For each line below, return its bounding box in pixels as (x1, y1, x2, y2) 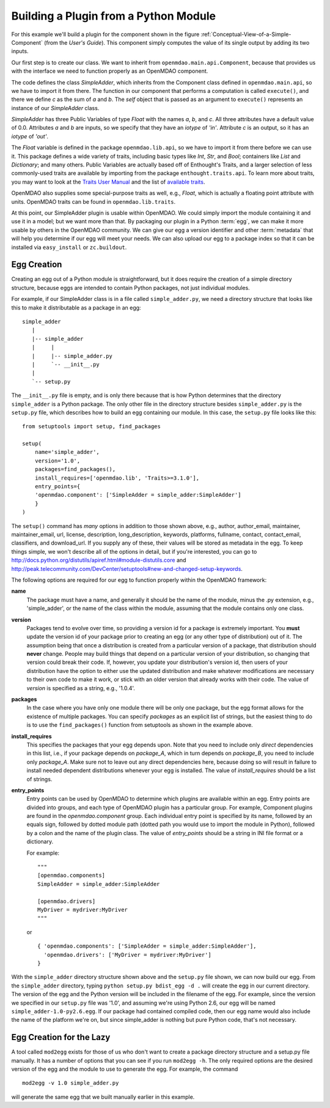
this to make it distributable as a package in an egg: (11, 303, 141, 311)
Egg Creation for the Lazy (11, 1032, 111, 1043)
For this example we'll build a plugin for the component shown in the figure (11, 31, 200, 38)
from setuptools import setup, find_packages (22, 423, 161, 430)
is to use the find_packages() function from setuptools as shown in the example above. (26, 721, 253, 729)
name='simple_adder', (34, 448, 100, 456)
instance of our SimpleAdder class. (11, 104, 100, 111)
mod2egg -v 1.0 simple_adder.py (22, 1080, 119, 1087)
